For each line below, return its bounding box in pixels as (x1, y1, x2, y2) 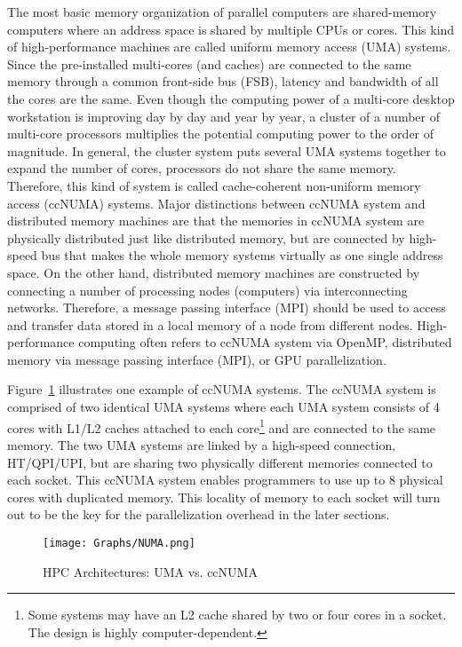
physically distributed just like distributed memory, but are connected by (7, 228, 405, 247)
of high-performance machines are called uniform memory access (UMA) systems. (7, 37, 451, 56)
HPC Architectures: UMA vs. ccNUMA (43, 562, 258, 580)
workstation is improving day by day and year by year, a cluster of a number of (7, 107, 440, 125)
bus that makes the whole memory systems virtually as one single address (41, 246, 443, 264)
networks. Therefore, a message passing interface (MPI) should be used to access (7, 298, 446, 317)
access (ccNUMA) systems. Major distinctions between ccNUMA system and (7, 193, 426, 212)
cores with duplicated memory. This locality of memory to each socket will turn (7, 487, 441, 506)
